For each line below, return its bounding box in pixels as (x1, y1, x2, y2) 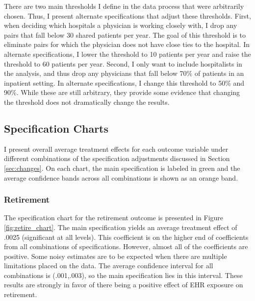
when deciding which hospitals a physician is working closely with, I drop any (4, 20, 237, 30)
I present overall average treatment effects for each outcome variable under (4, 143, 229, 154)
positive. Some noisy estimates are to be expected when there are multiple (4, 251, 227, 261)
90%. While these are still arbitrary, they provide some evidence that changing (4, 87, 240, 97)
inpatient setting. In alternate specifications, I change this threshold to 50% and (4, 77, 245, 88)
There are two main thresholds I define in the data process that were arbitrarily (4, 1, 244, 11)
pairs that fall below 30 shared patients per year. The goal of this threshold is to (4, 29, 246, 40)
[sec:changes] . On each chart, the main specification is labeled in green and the (4, 162, 240, 173)
